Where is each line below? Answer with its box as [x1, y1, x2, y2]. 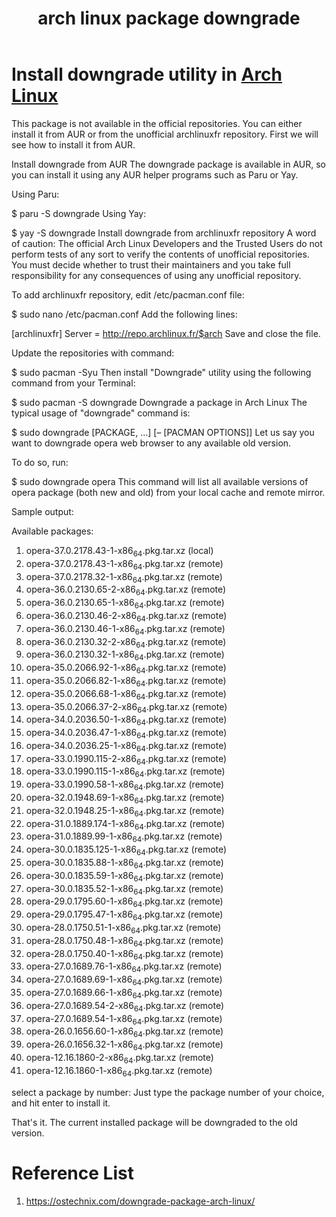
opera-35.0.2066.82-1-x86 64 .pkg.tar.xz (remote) [25, 674, 227, 689]
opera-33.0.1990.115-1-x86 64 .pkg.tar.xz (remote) [25, 765, 226, 780]
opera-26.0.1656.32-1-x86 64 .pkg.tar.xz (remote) [25, 1038, 224, 1053]
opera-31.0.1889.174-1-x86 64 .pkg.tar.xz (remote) [25, 817, 226, 832]
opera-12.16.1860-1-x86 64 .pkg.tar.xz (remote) [25, 1064, 213, 1079]
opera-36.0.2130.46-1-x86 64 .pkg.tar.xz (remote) [25, 622, 226, 637]
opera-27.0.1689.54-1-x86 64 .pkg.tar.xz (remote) [25, 1012, 223, 1027]
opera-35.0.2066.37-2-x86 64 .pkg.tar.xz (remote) [25, 700, 228, 715]
